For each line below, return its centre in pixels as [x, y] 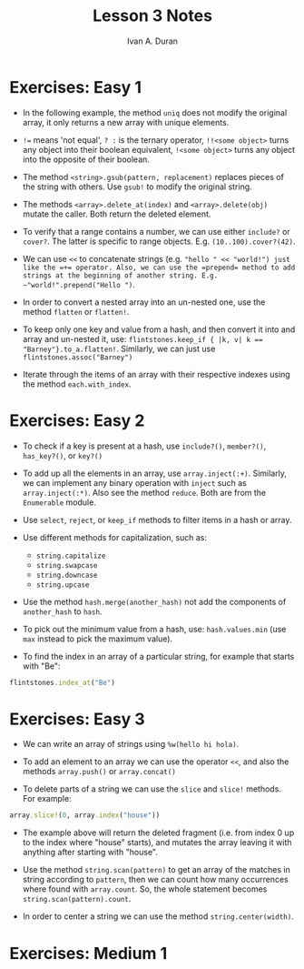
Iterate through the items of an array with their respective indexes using [156, 374]
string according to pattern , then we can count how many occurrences [155, 880]
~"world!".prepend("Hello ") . [79, 284]
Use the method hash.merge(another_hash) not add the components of [154, 601]
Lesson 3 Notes [152, 16]
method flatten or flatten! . [76, 311]
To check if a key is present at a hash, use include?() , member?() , [144, 446]
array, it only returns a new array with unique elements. [126, 122]
